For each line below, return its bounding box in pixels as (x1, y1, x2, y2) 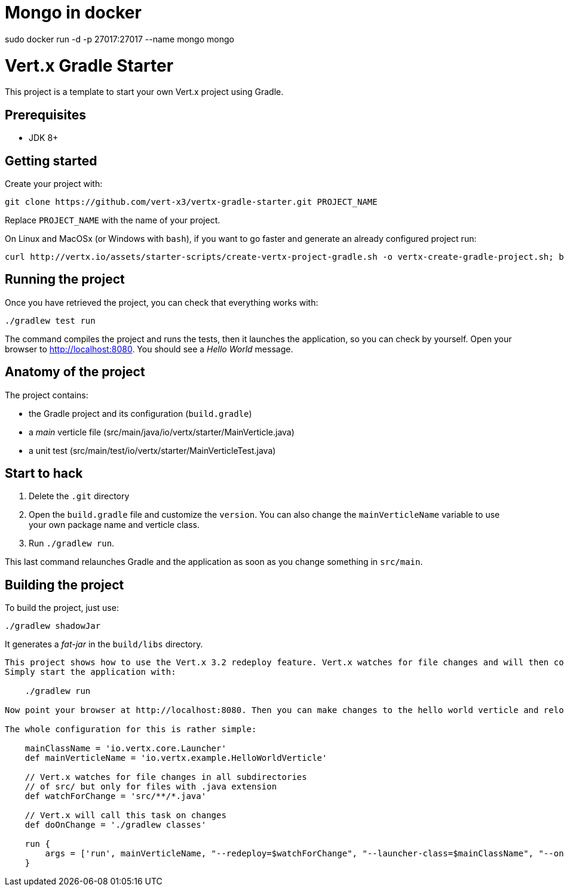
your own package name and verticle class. (29, 520, 200, 530)
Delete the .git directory (29, 491, 130, 502)
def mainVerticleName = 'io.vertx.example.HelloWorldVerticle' (24, 753, 327, 763)
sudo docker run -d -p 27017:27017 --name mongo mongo (5, 33, 234, 44)
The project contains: (5, 389, 88, 400)
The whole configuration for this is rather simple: (5, 724, 257, 735)
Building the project (5, 577, 124, 592)
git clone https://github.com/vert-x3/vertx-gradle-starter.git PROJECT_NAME (5, 196, 378, 207)
